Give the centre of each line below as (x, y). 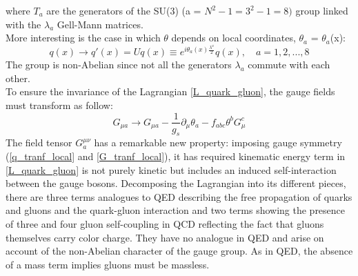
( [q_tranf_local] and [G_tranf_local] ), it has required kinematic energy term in (176, 156)
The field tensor (39, 142)
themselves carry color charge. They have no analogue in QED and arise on (165, 237)
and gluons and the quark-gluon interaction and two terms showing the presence (176, 210)
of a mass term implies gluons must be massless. (108, 264)
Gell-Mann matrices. (100, 24)
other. (18, 78)
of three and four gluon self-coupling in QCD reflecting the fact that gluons (165, 223)
